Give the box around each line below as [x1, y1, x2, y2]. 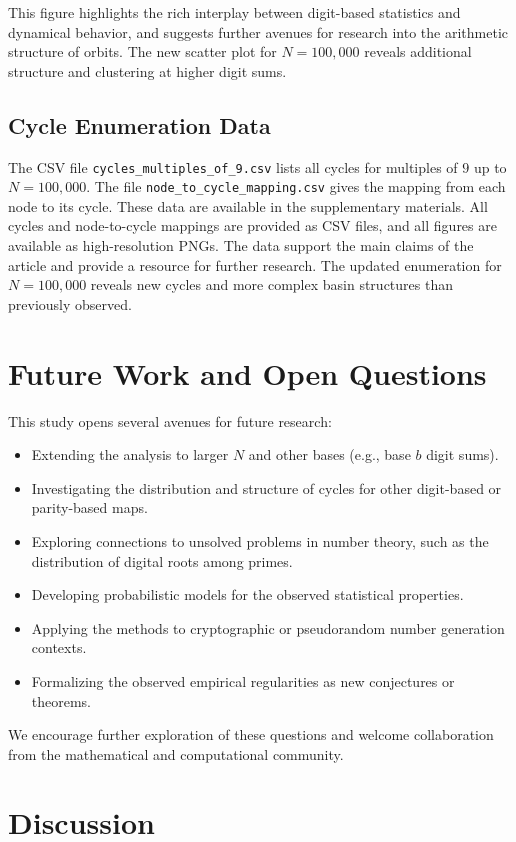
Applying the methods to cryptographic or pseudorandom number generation [31, 617, 505, 638]
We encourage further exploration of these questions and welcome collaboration [8, 724, 494, 745]
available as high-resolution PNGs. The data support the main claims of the [8, 235, 474, 256]
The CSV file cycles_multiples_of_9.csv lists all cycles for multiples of [8, 156, 458, 177]
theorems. [31, 690, 92, 711]
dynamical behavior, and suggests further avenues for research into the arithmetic [8, 21, 508, 42]
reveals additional [364, 41, 472, 62]
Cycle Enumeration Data [8, 109, 271, 140]
